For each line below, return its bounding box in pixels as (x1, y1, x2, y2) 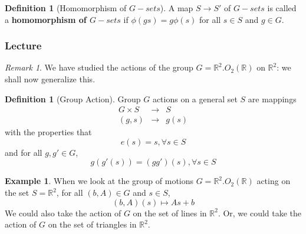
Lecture (5, 38, 42, 53)
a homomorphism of (5, 13, 87, 25)
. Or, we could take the (218, 206, 302, 219)
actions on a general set (152, 92, 238, 105)
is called (267, 2, 297, 14)
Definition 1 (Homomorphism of (5, 2, 127, 14)
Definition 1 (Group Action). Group (5, 92, 141, 105)
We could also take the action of (5, 206, 121, 219)
